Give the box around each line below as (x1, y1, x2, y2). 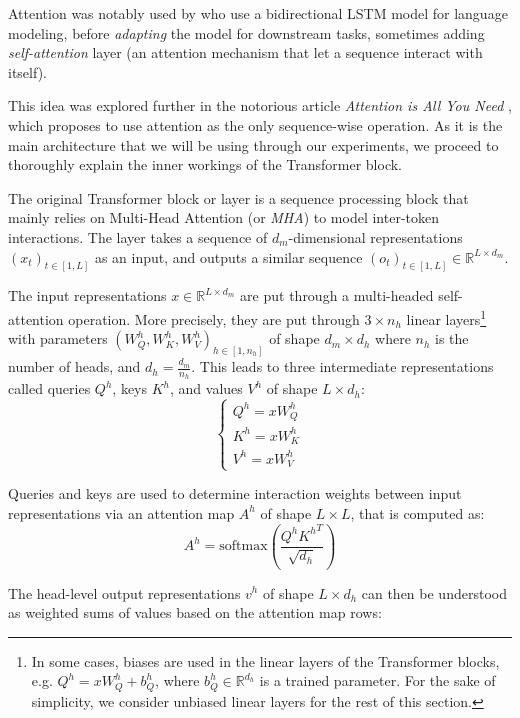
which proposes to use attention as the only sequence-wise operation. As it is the (8, 114, 503, 135)
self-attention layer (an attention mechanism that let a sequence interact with (8, 42, 483, 63)
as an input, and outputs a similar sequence (94, 246, 363, 267)
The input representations (8, 285, 167, 306)
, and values (170, 378, 243, 399)
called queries (8, 378, 91, 399)
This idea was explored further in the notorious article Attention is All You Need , (8, 95, 512, 116)
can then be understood (361, 582, 507, 603)
